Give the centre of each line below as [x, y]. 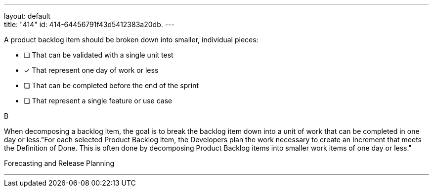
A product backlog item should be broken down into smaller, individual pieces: [131, 40]
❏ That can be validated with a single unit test [99, 55]
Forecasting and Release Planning [59, 163]
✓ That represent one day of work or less [91, 70]
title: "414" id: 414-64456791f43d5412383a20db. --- [89, 24]
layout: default [27, 16]
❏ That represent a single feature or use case [98, 101]
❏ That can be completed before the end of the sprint [111, 85]
